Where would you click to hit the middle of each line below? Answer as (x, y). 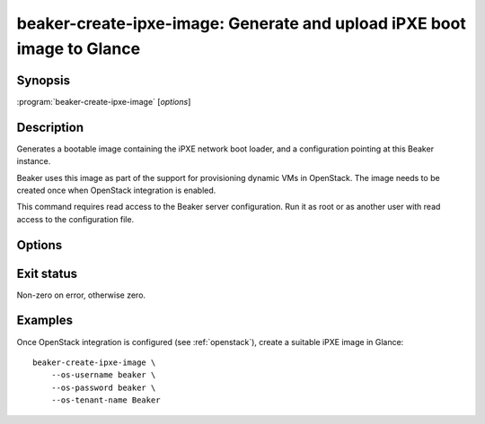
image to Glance (79, 48)
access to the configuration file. (75, 219)
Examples (45, 320)
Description (50, 127)
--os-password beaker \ (103, 387)
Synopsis (44, 80)
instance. (34, 161)
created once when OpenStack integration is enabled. (116, 190)
